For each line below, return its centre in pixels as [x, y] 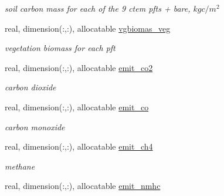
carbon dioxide [30, 87]
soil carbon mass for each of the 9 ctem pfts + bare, [98, 8]
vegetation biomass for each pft [60, 48]
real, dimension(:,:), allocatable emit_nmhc [83, 186]
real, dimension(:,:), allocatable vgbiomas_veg [88, 28]
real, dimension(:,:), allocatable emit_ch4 [79, 146]
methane [20, 166]
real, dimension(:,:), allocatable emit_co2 [79, 67]
